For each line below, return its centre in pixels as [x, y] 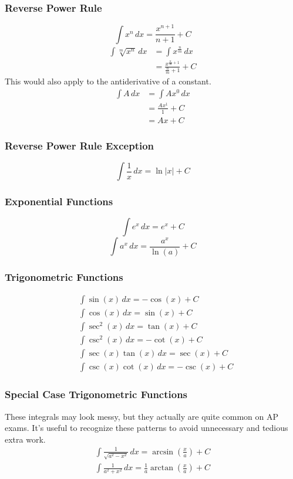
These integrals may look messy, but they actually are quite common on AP [142, 416]
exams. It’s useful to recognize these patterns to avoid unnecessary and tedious [146, 428]
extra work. [25, 439]
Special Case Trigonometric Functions [96, 394]
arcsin [163, 452]
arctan [162, 468]
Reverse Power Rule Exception [80, 145]
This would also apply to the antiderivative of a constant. [108, 81]
